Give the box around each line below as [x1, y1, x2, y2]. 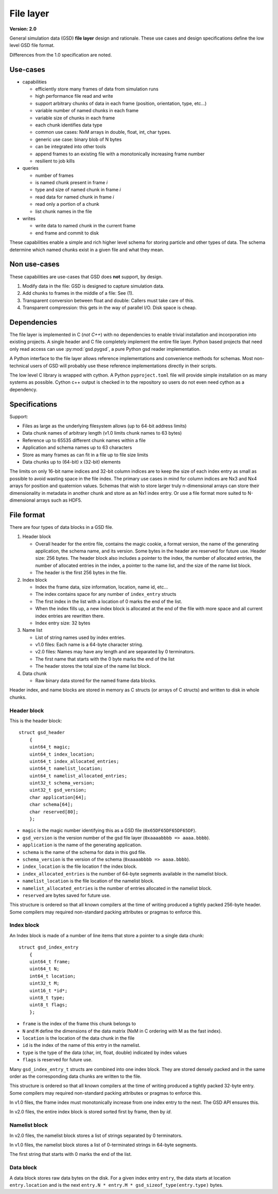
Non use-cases [9, 260, 60, 269]
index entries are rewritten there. [35, 613, 105, 619]
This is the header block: [9, 718, 62, 724]
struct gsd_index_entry [19, 944, 79, 950]
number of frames [35, 172, 74, 179]
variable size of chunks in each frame [35, 115, 115, 121]
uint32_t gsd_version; [29, 787, 87, 793]
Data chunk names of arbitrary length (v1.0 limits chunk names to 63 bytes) [22, 430, 182, 436]
